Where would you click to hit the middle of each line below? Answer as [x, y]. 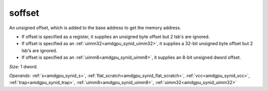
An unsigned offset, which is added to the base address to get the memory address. [95, 28]
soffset [24, 13]
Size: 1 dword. [24, 66]
